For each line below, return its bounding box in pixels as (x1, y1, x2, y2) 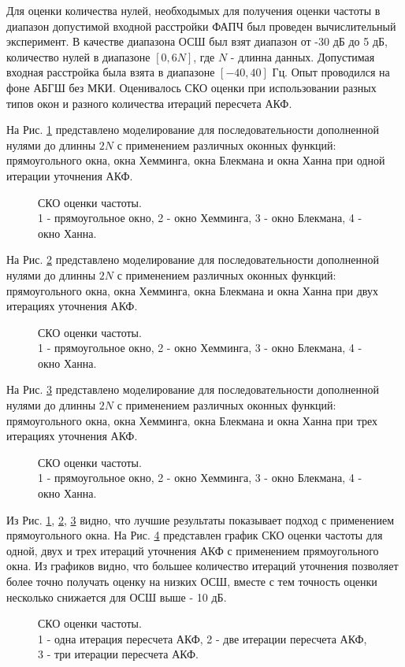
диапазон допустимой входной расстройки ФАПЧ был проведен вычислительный (6, 17, 396, 34)
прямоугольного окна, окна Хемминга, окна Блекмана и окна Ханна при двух (6, 282, 378, 298)
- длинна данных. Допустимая (230, 48, 375, 65)
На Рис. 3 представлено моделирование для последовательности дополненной (6, 381, 379, 398)
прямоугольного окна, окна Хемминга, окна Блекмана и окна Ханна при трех (6, 412, 377, 428)
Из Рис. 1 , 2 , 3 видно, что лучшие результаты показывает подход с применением (6, 511, 395, 528)
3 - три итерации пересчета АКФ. (38, 646, 199, 662)
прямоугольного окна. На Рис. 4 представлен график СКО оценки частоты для (6, 527, 383, 543)
